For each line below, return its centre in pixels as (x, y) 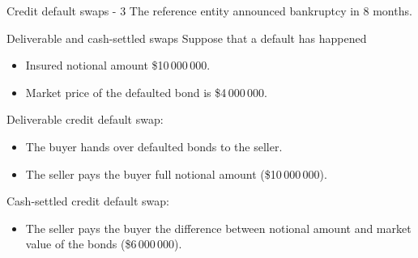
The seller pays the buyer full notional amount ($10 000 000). (176, 173)
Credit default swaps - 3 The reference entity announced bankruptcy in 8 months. (209, 11)
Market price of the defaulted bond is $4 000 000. (146, 92)
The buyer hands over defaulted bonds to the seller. (154, 146)
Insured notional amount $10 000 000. (118, 65)
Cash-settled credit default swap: (88, 201)
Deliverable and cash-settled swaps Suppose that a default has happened (187, 38)
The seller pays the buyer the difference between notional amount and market (218, 228)
